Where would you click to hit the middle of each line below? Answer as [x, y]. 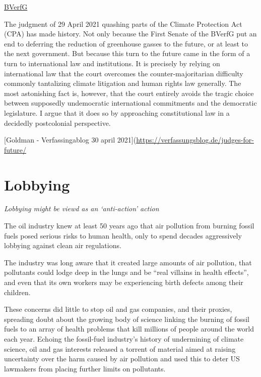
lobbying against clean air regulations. [63, 245]
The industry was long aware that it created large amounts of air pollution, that [128, 262]
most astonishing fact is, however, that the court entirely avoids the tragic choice [129, 93]
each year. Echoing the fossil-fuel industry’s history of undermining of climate [124, 338]
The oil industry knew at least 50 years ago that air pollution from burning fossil [129, 226]
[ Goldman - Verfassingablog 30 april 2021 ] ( [70, 140]
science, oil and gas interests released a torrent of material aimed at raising [120, 348]
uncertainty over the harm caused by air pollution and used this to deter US [122, 359]
